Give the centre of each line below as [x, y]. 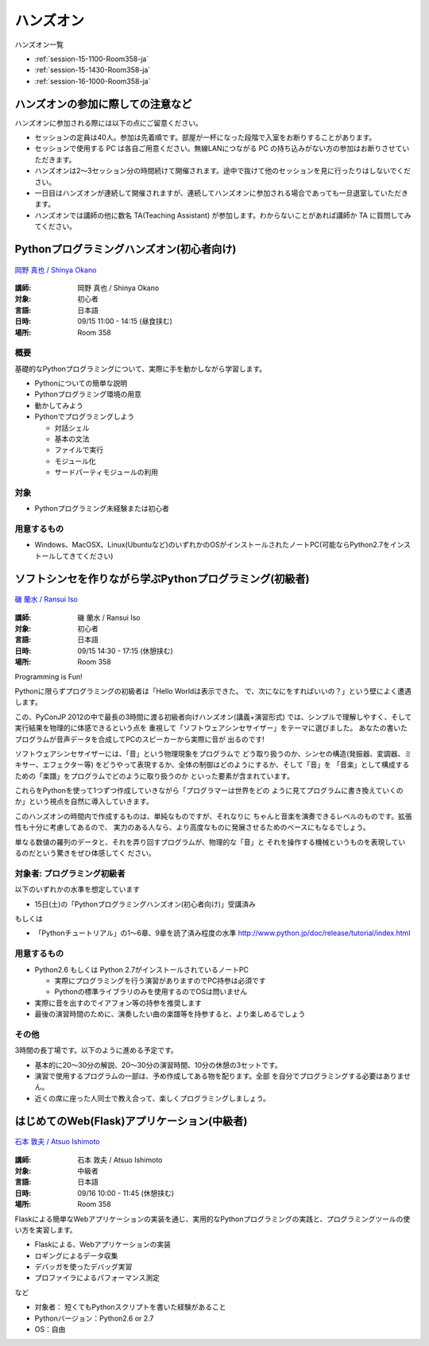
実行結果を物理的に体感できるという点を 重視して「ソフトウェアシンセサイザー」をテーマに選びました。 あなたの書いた [211, 728]
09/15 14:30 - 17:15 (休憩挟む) [126, 651]
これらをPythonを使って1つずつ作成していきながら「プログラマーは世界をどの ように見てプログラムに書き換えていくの [209, 791]
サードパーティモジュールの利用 [106, 472]
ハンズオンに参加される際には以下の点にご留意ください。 [108, 122]
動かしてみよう [59, 405]
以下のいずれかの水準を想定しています [77, 889]
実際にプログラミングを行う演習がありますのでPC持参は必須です [160, 980]
